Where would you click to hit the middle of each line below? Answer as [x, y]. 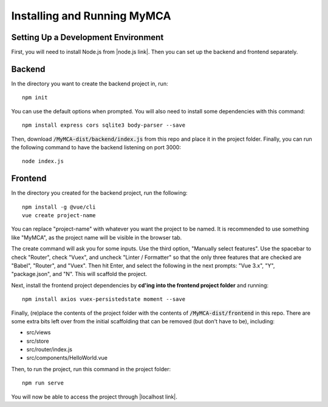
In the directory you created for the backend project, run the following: [99, 193]
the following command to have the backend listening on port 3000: [96, 147]
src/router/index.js [50, 349]
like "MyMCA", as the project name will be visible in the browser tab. [97, 237]
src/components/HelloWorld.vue [67, 358]
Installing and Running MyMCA [91, 16]
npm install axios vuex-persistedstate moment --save [104, 299]
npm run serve [43, 383]
